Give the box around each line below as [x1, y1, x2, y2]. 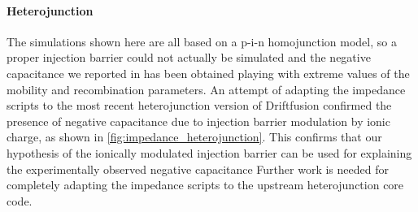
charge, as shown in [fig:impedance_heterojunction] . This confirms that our [7, 128, 382, 145]
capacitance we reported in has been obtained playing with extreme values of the [7, 64, 410, 81]
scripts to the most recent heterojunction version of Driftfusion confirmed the [7, 97, 392, 114]
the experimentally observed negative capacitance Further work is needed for [7, 160, 389, 177]
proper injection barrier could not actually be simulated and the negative [7, 49, 371, 66]
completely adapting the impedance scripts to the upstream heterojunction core [7, 176, 404, 193]
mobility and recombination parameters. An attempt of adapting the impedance [7, 80, 406, 97]
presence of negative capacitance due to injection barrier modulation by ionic [7, 112, 390, 129]
